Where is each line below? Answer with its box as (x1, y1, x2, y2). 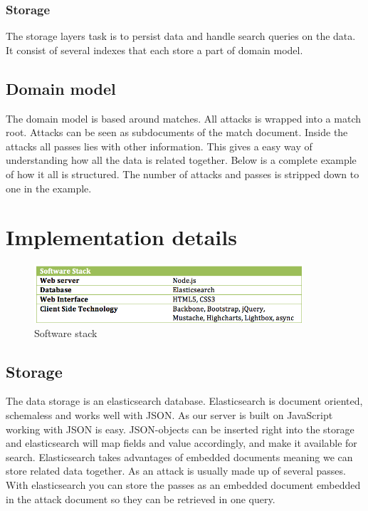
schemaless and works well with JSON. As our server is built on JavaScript (6, 408, 333, 423)
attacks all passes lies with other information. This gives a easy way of (6, 138, 312, 153)
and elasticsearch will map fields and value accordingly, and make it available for (6, 435, 357, 450)
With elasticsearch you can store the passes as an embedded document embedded (6, 478, 361, 492)
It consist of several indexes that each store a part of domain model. (6, 42, 303, 57)
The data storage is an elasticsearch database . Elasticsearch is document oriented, (6, 393, 363, 408)
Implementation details (6, 222, 237, 252)
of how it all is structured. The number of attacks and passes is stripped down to (6, 166, 359, 181)
